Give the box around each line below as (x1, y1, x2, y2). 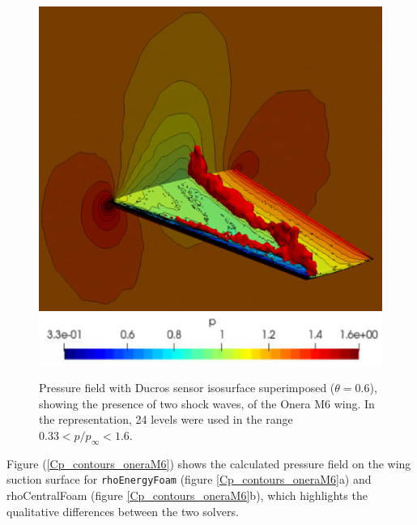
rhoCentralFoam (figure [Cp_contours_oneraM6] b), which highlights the (6, 487, 368, 504)
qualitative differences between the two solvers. (6, 502, 239, 519)
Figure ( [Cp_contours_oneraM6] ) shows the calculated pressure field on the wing (6, 455, 411, 472)
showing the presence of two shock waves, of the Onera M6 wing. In (39, 395, 375, 412)
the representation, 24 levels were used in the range (39, 411, 293, 428)
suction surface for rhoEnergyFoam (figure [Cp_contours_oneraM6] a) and (6, 471, 372, 488)
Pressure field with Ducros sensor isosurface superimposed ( (39, 379, 335, 396)
